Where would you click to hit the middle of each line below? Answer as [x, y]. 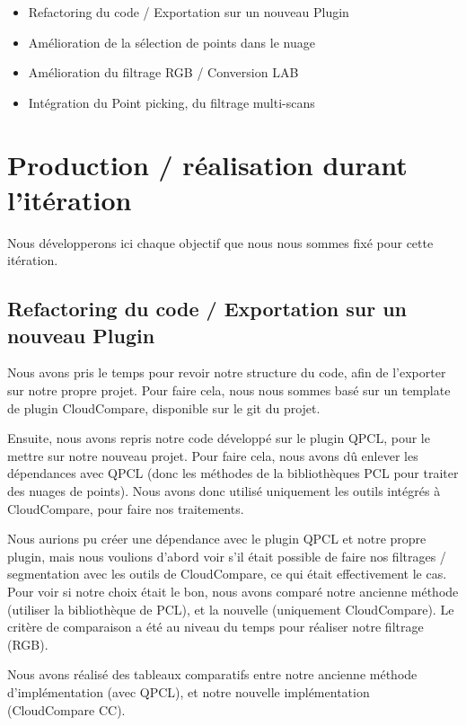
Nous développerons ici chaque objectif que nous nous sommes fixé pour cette [220, 242]
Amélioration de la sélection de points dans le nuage [171, 42]
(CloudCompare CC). [66, 709]
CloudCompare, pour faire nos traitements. [126, 508]
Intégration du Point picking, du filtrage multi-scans [171, 102]
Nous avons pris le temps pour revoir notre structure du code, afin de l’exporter [227, 372]
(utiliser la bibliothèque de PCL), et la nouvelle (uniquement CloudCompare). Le [231, 609]
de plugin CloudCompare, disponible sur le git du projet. [164, 407]
